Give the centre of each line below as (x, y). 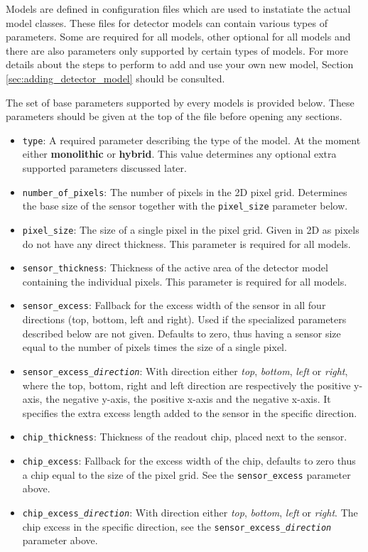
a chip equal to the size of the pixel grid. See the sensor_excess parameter (186, 474)
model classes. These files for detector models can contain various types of (167, 22)
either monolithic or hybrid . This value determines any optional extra (179, 154)
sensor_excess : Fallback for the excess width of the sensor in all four (174, 305)
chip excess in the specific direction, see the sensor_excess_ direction (177, 526)
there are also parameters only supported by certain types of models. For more (177, 50)
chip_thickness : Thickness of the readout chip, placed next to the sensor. (185, 437)
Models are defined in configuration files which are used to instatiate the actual (178, 9)
